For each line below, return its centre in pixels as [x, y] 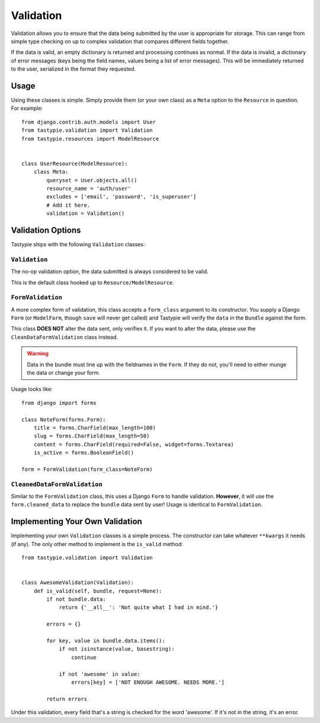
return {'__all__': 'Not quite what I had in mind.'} [139, 608]
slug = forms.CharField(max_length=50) [92, 436]
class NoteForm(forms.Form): [64, 419]
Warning [38, 354]
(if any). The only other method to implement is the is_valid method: [97, 544]
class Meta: [51, 172]
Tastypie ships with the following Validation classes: [78, 244]
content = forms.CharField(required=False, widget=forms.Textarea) [134, 444]
